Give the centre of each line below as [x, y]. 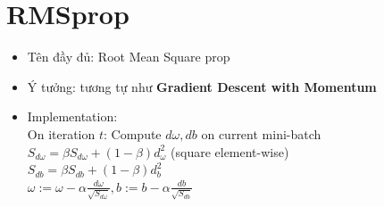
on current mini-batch [261, 133]
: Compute [133, 133]
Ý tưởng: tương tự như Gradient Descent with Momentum [202, 86]
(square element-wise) [230, 151]
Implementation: [72, 116]
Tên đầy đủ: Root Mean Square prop [129, 57]
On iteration [61, 133]
